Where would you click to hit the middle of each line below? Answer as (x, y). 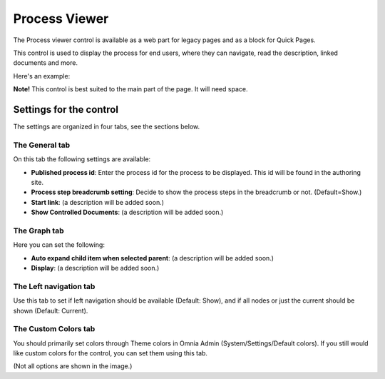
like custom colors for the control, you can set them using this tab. (111, 353)
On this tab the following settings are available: (82, 159)
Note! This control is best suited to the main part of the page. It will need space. (130, 89)
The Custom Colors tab (54, 329)
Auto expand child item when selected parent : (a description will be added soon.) (153, 258)
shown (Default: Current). (51, 310)
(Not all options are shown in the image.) (73, 366)
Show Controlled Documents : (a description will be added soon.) (127, 212)
